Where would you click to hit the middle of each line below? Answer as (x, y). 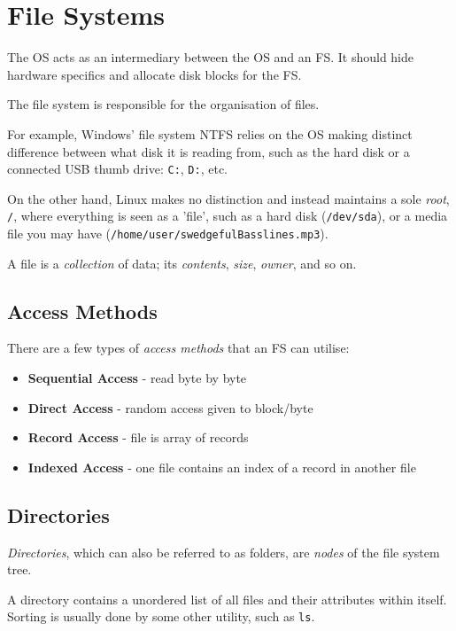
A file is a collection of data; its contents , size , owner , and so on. (182, 263)
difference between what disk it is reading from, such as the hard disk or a (209, 151)
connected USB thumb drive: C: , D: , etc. (118, 169)
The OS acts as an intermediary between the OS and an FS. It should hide (211, 57)
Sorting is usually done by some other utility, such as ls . (161, 616)
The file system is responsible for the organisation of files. (163, 104)
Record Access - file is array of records (138, 437)
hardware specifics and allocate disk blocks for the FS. (155, 74)
